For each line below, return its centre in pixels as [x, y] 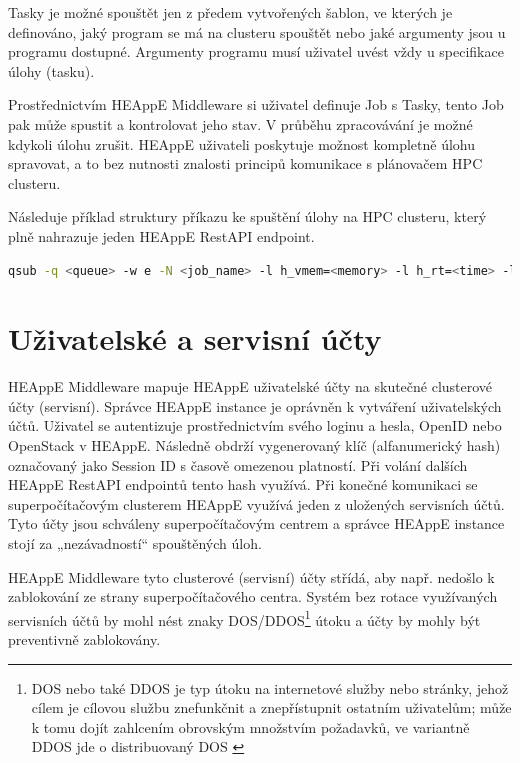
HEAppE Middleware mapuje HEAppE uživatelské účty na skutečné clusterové [250, 386]
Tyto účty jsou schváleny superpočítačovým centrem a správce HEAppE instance [256, 523]
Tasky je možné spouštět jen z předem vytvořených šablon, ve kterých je [230, 12]
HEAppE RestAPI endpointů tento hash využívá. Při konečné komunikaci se [243, 484]
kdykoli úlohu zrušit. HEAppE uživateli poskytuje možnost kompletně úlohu [241, 143]
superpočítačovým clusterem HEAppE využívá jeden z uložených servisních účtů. [256, 503]
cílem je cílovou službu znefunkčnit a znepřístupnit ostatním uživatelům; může [271, 707]
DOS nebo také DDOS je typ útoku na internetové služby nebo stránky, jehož [270, 687]
